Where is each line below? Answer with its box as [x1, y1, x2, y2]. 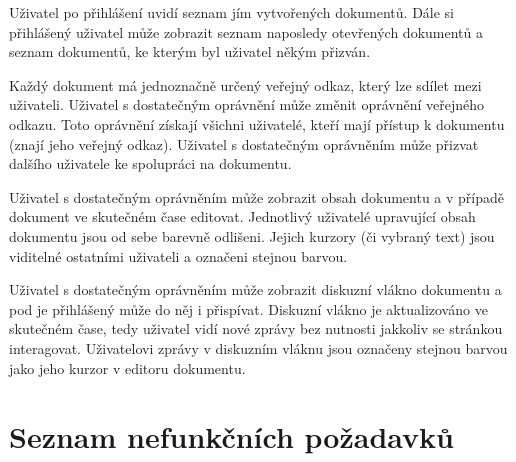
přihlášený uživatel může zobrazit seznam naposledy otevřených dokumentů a [9, 21, 483, 42]
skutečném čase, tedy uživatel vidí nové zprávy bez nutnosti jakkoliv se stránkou [9, 318, 503, 339]
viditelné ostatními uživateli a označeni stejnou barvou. [9, 245, 348, 266]
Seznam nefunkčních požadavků [9, 416, 454, 457]
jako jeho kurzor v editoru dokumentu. [9, 357, 246, 378]
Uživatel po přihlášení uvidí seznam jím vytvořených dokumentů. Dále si [9, 2, 455, 22]
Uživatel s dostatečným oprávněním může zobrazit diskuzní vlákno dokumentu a [9, 279, 502, 300]
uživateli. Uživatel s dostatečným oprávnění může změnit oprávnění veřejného [9, 94, 485, 115]
